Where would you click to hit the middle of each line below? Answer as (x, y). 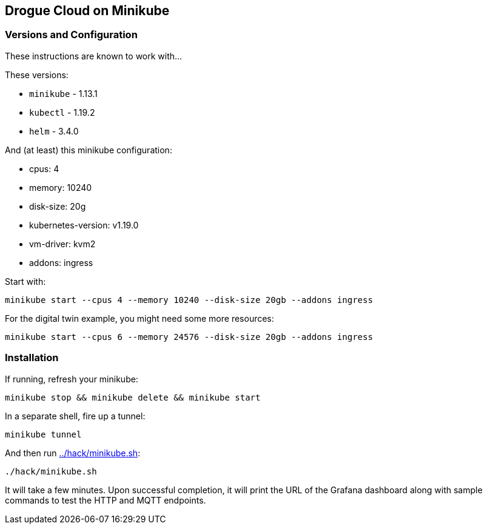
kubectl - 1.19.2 (62, 112)
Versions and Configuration (71, 35)
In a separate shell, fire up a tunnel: (75, 416)
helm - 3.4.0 (54, 131)
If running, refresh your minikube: (72, 379)
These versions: (37, 75)
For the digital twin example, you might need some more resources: (139, 318)
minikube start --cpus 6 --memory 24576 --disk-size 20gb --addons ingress (189, 337)
